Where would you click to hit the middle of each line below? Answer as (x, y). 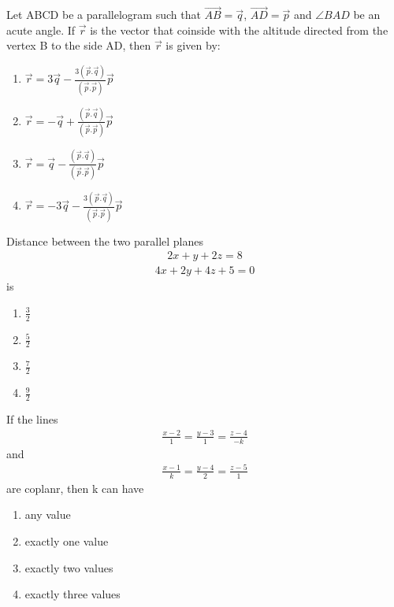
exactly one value (67, 540)
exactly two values (69, 567)
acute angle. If (41, 30)
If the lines (32, 419)
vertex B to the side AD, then (79, 45)
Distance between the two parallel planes (105, 241)
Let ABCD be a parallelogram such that (104, 15)
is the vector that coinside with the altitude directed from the (239, 30)
